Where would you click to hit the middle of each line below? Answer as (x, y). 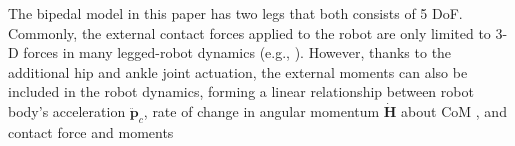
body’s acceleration (67, 110)
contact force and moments (91, 131)
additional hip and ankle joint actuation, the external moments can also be (238, 71)
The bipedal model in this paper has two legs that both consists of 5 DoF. (235, 13)
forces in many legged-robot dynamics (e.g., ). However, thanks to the (237, 52)
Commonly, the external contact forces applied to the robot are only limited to (249, 32)
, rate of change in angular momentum (261, 110)
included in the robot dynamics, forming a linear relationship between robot (241, 91)
